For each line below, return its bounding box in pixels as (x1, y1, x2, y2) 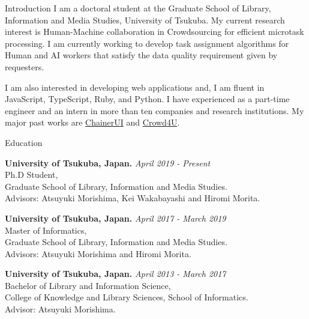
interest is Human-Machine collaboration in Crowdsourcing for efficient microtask (5, 25, 304, 38)
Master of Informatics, (5, 223, 87, 236)
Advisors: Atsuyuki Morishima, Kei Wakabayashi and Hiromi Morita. (5, 192, 260, 204)
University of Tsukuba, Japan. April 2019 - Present (5, 156, 211, 169)
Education (5, 136, 43, 148)
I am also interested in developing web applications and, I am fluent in (5, 81, 265, 93)
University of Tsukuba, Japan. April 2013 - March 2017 (5, 267, 226, 280)
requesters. (5, 60, 44, 73)
